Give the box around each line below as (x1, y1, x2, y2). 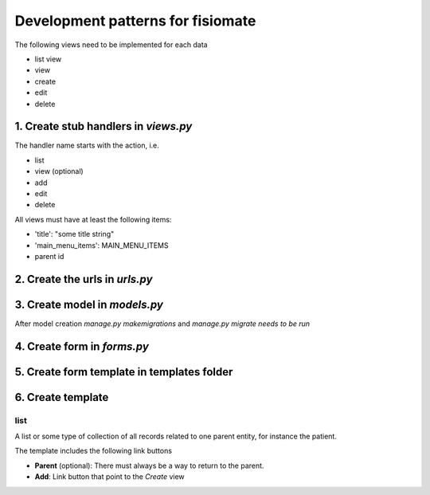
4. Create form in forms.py (14, 340, 149, 353)
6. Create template (14, 391, 109, 404)
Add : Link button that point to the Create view (34, 472, 185, 481)
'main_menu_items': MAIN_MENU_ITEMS (34, 240, 169, 250)
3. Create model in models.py (14, 297, 163, 311)
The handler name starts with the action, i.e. (14, 140, 159, 151)
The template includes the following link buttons (14, 446, 173, 456)
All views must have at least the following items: (14, 214, 172, 224)
